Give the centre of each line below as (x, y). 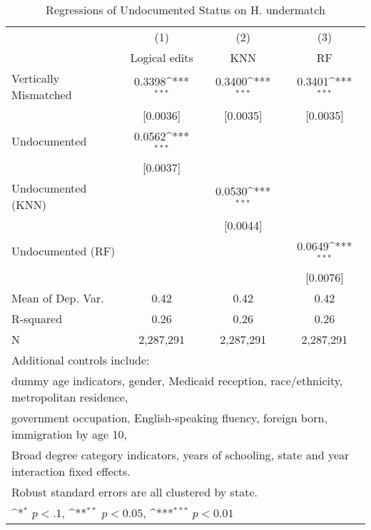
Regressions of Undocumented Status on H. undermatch (185, 10)
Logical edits (162, 57)
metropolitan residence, (70, 397)
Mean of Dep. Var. (58, 297)
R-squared (37, 318)
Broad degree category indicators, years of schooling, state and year (181, 454)
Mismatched (42, 95)
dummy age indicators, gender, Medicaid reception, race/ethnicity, (177, 380)
